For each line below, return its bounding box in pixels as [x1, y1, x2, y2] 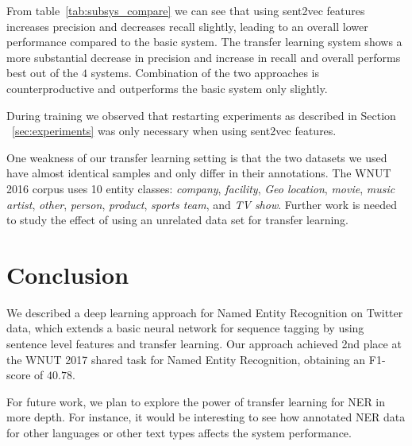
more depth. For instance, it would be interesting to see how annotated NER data [6, 409, 406, 425]
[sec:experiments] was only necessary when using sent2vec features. [12, 122, 337, 139]
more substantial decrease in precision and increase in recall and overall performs [6, 48, 401, 65]
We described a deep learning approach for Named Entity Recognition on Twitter [6, 304, 403, 320]
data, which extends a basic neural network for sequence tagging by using [6, 320, 364, 336]
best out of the [6, 64, 79, 81]
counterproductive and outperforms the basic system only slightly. [6, 80, 328, 96]
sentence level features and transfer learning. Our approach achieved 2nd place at [6, 335, 402, 352]
